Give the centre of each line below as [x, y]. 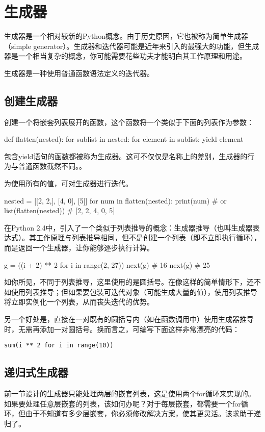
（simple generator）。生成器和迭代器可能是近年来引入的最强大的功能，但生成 [132, 46]
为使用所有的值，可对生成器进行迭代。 [68, 183]
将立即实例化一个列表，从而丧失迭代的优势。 [79, 302]
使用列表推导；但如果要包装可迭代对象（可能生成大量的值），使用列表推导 [134, 291]
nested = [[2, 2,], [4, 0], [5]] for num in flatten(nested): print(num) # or [115, 200]
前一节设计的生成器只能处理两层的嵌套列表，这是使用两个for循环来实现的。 [130, 393]
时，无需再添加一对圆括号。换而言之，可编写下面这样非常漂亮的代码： [122, 329]
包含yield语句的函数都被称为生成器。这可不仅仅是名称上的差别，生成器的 [126, 156]
